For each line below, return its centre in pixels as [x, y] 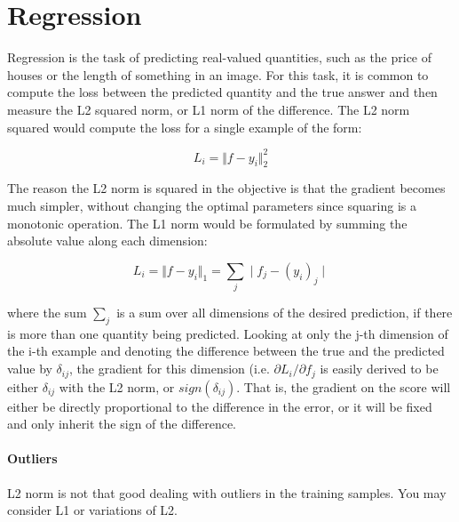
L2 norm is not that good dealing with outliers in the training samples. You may [227, 492]
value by [30, 369]
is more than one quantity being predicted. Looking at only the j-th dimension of [228, 333]
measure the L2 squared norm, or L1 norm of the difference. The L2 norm [209, 109]
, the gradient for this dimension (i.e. [170, 369]
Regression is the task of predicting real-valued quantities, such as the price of [220, 57]
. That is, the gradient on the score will [344, 386]
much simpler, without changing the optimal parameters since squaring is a [212, 205]
